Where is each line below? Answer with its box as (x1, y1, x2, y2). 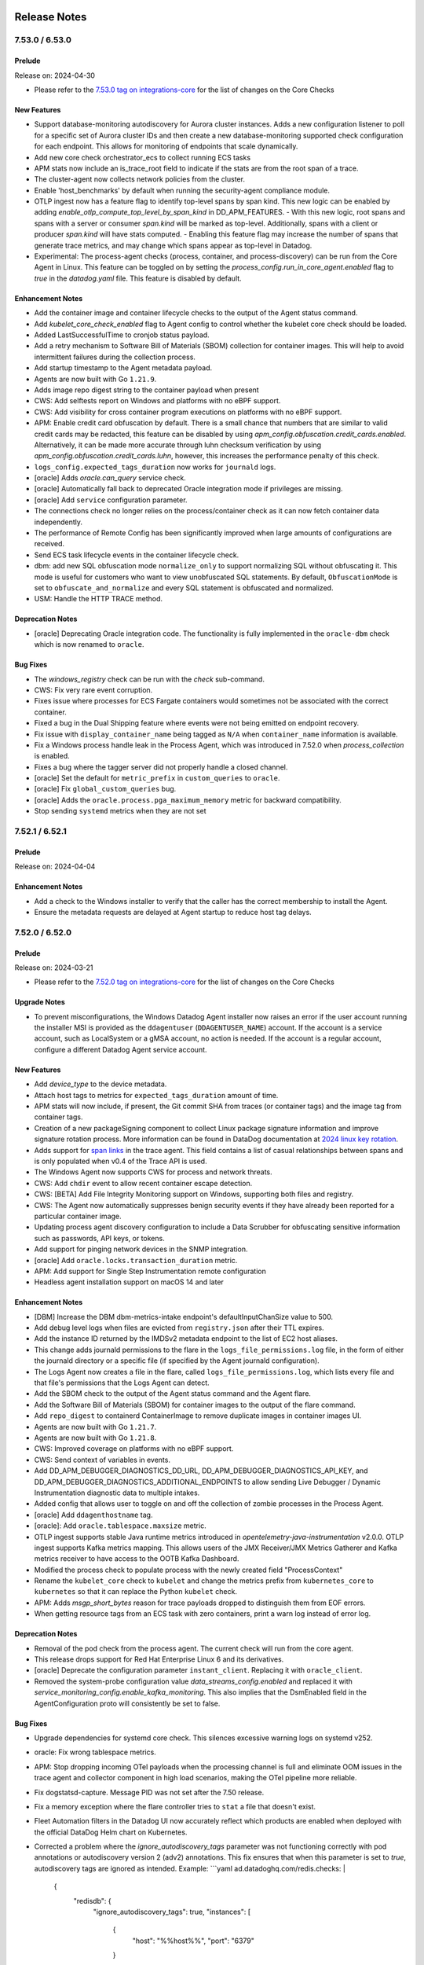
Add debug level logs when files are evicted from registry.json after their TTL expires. (34, 1323, 325, 1332)
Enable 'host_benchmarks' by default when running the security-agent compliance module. (34, 185, 330, 195)
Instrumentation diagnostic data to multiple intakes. (34, 1488, 200, 1497)
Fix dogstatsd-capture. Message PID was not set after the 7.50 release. (34, 1787, 265, 1797)
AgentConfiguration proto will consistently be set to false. (34, 1699, 221, 1708)
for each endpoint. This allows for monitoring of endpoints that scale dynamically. (34, 141, 298, 151)
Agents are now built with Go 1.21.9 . (34, 374, 157, 384)
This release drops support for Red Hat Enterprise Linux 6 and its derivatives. (34, 1655, 284, 1664)
